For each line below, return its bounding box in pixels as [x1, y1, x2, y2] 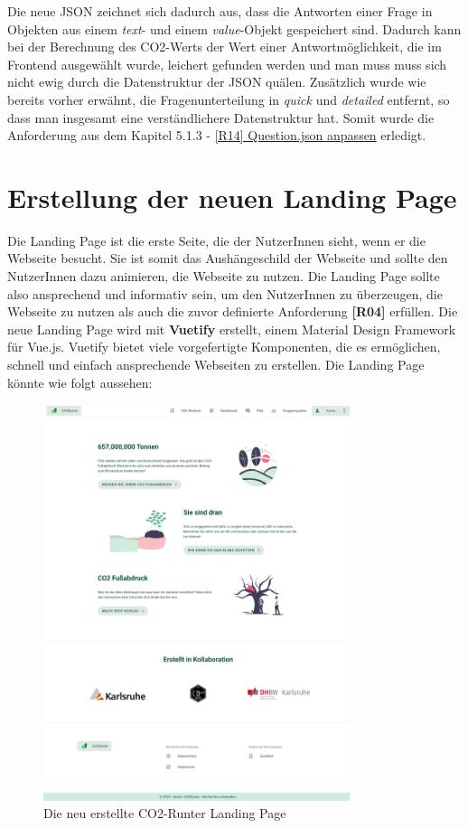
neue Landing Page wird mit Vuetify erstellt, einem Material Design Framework [7, 319, 456, 338]
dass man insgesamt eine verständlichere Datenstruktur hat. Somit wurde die [7, 108, 435, 127]
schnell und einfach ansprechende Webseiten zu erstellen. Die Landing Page [7, 355, 425, 374]
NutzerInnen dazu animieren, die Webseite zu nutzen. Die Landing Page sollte [7, 267, 440, 286]
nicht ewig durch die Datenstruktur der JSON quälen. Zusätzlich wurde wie [7, 72, 426, 91]
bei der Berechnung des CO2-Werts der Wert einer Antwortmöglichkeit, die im [7, 37, 442, 56]
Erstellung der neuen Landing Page [7, 178, 457, 215]
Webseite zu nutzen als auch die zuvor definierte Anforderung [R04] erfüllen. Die [7, 302, 458, 321]
